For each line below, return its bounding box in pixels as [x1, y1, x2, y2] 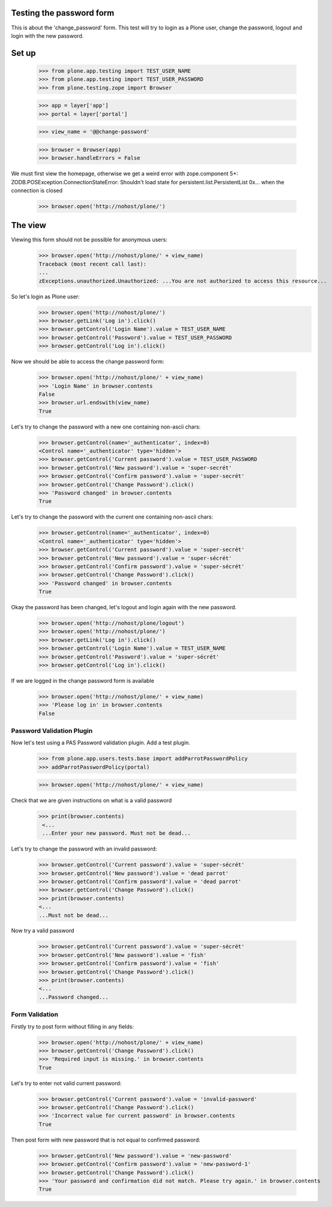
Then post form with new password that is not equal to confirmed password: [11, 1136, 201, 1143]
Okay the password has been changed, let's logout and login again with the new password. [11, 604, 237, 611]
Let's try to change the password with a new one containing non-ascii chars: [11, 423, 201, 430]
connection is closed [11, 187, 63, 194]
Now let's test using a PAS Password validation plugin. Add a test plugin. [11, 739, 190, 747]
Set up [11, 48, 36, 58]
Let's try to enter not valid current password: [11, 1079, 122, 1086]
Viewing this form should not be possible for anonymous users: [11, 236, 168, 243]
